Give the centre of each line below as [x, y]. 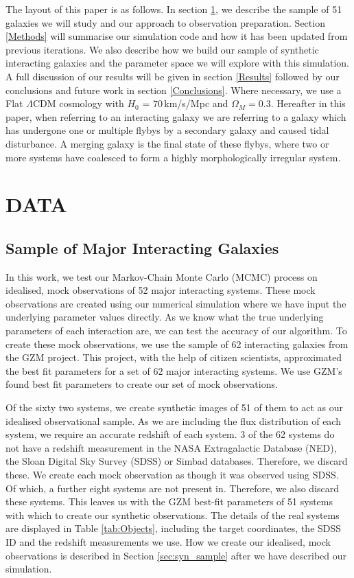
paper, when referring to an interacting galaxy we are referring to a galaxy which [176, 116]
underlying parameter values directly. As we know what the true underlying [165, 317]
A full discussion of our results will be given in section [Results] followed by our [173, 76]
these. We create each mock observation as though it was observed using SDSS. [172, 475]
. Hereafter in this [308, 103]
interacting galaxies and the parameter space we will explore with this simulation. [177, 63]
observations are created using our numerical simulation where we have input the [176, 303]
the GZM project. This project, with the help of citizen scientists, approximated [174, 357]
